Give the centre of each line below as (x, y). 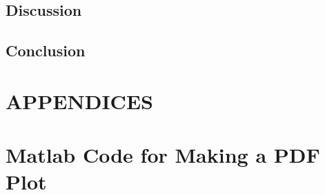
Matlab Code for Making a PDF (163, 155)
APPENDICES (79, 101)
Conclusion (46, 50)
